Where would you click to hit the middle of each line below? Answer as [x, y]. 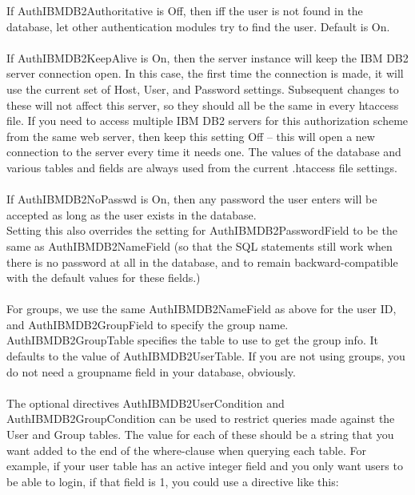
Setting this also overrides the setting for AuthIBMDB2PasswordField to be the [202, 230]
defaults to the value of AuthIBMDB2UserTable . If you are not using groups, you [206, 356]
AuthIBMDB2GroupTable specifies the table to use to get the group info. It [192, 340]
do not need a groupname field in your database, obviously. [151, 371]
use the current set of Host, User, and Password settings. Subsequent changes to [203, 89]
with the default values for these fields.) [104, 278]
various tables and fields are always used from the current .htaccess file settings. [202, 167]
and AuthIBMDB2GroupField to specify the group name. [148, 324]
